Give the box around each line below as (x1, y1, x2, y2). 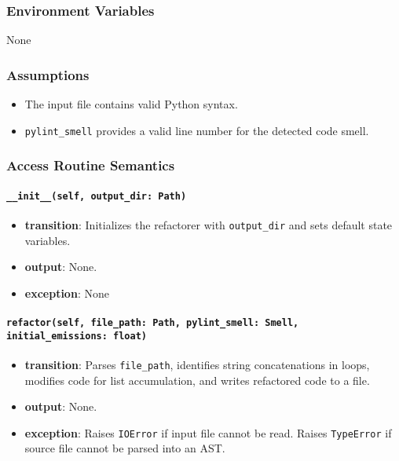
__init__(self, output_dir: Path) (6, 190, 187, 202)
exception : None (24, 284, 109, 301)
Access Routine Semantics (6, 155, 175, 175)
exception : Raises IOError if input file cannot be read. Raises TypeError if (24, 424, 392, 441)
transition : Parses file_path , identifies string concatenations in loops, (24, 356, 370, 372)
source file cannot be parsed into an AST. (24, 440, 225, 456)
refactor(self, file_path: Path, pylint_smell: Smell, (6, 317, 299, 329)
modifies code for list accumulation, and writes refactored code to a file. (24, 371, 370, 388)
